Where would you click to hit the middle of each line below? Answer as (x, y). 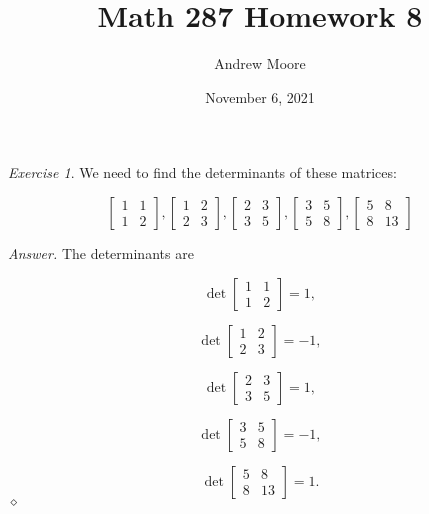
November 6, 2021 (260, 96)
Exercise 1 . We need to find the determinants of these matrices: (202, 172)
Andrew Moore (260, 63)
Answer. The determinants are (101, 252)
